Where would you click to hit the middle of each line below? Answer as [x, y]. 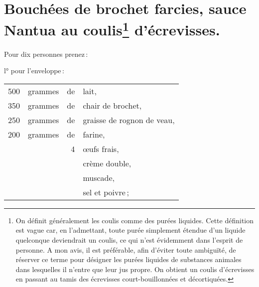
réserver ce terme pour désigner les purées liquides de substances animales [129, 259]
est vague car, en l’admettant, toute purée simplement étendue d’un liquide [130, 230]
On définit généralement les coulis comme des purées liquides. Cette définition [134, 220]
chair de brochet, [112, 105]
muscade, [99, 177]
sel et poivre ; [106, 192]
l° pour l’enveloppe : [34, 71]
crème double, [107, 163]
